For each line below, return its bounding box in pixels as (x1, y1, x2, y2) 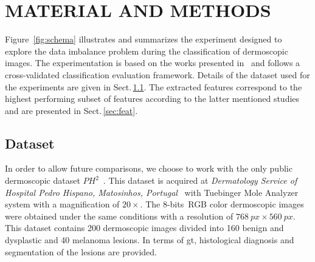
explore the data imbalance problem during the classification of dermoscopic (5, 44, 288, 57)
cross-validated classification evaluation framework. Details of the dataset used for (5, 68, 310, 81)
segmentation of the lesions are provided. (5, 245, 157, 258)
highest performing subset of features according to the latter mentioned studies (5, 92, 300, 105)
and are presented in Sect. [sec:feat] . (5, 104, 138, 116)
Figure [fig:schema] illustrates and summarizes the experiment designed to (5, 33, 282, 45)
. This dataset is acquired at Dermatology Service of (103, 174, 297, 187)
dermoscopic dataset (5, 174, 80, 187)
